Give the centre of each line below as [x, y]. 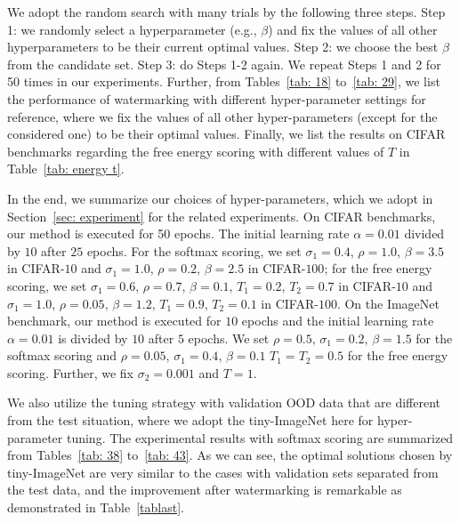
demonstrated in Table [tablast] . [96, 507]
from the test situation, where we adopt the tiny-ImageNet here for [190, 420]
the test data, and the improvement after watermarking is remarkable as [205, 490]
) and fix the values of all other [353, 29]
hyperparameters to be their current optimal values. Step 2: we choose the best [223, 47]
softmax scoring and [62, 355]
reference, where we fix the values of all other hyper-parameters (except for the [222, 116]
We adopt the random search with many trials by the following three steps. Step [226, 12]
